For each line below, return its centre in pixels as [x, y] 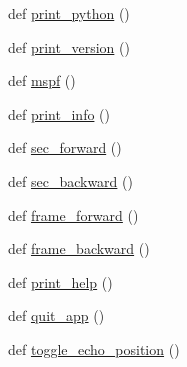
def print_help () [60, 281]
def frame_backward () [79, 248]
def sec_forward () [65, 147]
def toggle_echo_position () [94, 348]
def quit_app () [56, 315]
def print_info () [59, 113]
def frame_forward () [73, 214]
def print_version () [69, 46]
